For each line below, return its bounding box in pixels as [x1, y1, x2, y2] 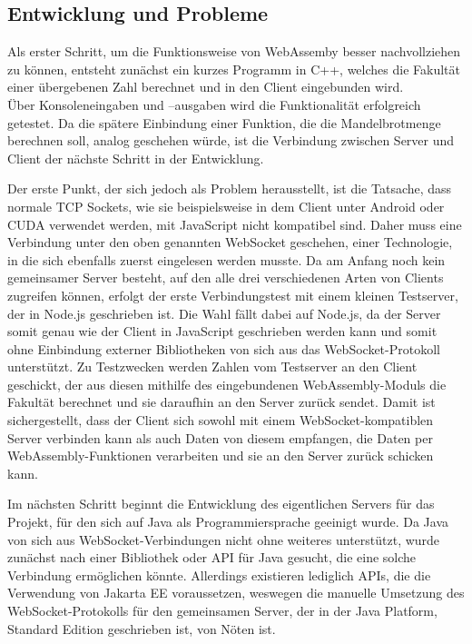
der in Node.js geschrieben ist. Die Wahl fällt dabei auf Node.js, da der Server [7, 303, 441, 322]
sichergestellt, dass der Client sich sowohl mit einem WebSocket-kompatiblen [7, 411, 434, 430]
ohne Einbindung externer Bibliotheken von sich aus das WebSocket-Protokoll [7, 339, 440, 358]
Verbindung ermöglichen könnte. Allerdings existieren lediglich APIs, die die [7, 565, 431, 584]
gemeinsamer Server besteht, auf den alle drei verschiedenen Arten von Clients [7, 268, 444, 287]
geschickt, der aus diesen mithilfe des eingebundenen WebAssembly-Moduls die [7, 374, 447, 393]
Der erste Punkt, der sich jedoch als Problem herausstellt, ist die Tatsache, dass [7, 179, 452, 198]
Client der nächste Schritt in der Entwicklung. [7, 148, 264, 167]
